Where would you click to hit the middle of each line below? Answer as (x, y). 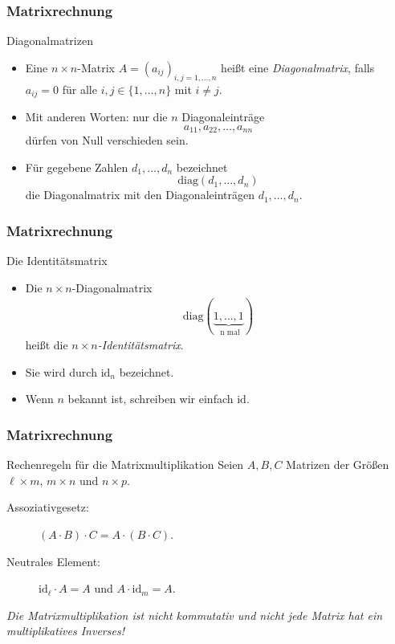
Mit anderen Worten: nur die (96, 117)
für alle (79, 89)
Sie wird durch (61, 371)
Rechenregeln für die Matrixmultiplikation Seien (125, 465)
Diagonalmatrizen (50, 41)
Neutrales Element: (53, 561)
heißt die (47, 345)
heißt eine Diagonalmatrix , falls (298, 67)
